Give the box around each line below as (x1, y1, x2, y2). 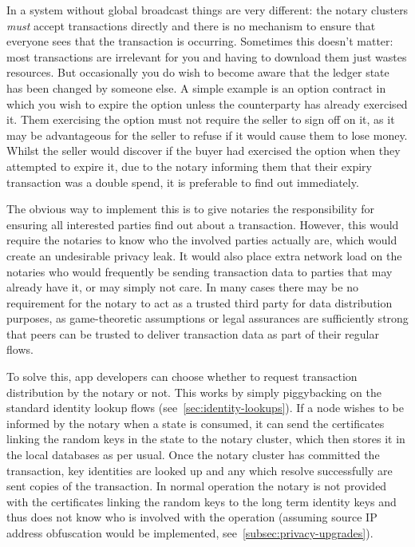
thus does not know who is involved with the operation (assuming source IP (6, 509, 377, 525)
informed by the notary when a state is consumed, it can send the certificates (6, 414, 385, 431)
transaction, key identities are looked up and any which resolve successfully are (6, 462, 393, 478)
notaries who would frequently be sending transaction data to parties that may (6, 263, 393, 279)
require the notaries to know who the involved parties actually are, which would (6, 232, 397, 248)
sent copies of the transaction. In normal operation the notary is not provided (6, 478, 387, 494)
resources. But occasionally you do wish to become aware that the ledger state (6, 64, 389, 81)
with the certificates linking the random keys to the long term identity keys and (6, 493, 397, 509)
